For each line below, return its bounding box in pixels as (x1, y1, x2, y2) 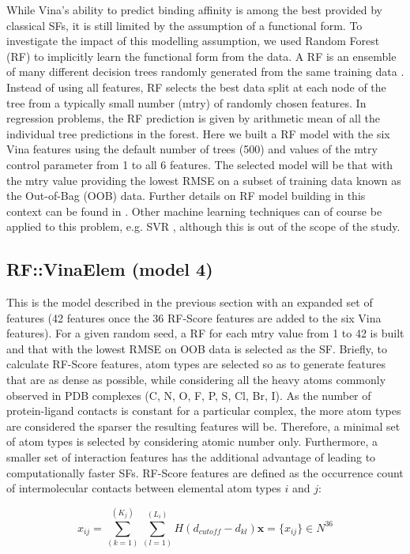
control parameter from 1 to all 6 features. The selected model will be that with (6, 156, 393, 172)
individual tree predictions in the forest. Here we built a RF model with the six (6, 125, 390, 141)
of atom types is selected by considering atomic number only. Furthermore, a (6, 433, 378, 450)
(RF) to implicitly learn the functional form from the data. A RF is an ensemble (6, 47, 397, 64)
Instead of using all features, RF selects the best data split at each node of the (6, 78, 386, 95)
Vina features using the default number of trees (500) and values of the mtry (6, 141, 378, 157)
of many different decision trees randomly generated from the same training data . (6, 63, 404, 80)
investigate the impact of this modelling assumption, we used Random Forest (6, 32, 380, 49)
